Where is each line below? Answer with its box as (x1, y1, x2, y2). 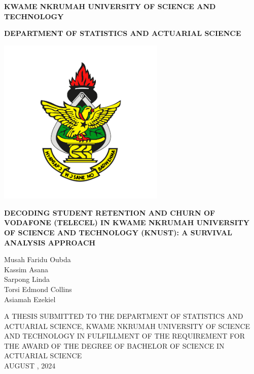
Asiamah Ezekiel (4, 294, 56, 304)
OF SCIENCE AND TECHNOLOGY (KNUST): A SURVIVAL (4, 227, 232, 237)
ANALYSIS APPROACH (4, 237, 96, 247)
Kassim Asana (4, 264, 48, 274)
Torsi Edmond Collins (4, 283, 72, 294)
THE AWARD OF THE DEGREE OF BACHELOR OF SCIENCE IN (4, 340, 225, 351)
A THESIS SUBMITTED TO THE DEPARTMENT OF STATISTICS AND (4, 311, 243, 321)
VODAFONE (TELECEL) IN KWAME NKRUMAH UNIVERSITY (4, 217, 249, 228)
